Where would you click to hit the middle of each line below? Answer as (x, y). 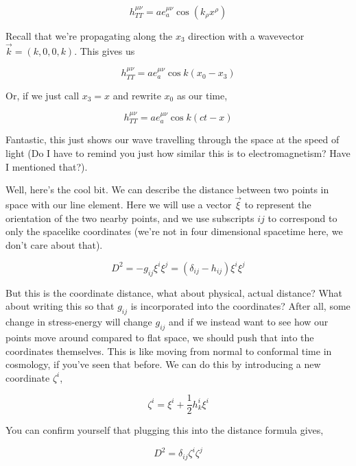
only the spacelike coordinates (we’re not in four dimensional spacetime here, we (174, 231)
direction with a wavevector (246, 36)
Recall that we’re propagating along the (89, 36)
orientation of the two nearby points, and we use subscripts (130, 218)
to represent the (278, 205)
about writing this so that (60, 306)
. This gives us (105, 50)
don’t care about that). (54, 244)
